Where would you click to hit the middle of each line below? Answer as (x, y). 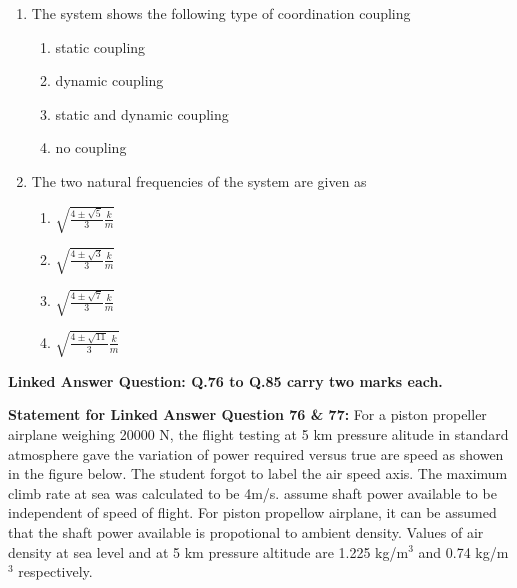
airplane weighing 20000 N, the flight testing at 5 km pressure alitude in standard (258, 433)
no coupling (91, 147)
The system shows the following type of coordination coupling (221, 13)
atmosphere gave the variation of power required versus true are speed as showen (256, 453)
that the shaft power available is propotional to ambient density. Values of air (246, 531)
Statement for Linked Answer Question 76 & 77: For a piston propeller (247, 414)
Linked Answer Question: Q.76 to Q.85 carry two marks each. (225, 380)
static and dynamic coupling (142, 113)
